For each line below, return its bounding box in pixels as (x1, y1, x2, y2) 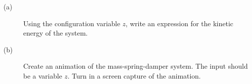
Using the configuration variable (23, 18, 121, 28)
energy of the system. (23, 28, 88, 38)
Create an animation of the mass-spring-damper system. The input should (23, 61, 248, 71)
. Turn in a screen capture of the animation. (67, 70, 201, 81)
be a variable (23, 70, 62, 81)
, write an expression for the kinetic (126, 18, 234, 28)
